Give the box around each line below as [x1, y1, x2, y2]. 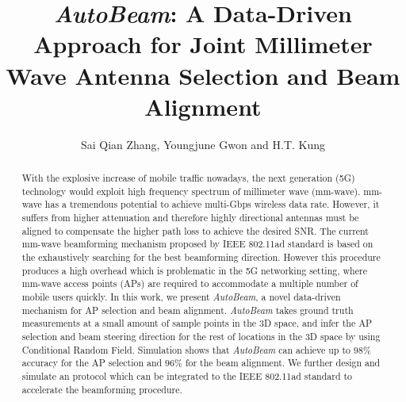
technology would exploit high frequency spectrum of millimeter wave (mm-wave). [21, 184, 361, 197]
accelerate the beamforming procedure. [21, 382, 182, 396]
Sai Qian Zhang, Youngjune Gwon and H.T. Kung [80, 136, 326, 152]
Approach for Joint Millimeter [33, 28, 373, 60]
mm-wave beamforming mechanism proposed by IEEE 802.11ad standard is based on [21, 237, 373, 251]
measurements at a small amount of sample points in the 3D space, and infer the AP [21, 316, 373, 330]
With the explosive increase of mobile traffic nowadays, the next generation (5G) [21, 171, 355, 185]
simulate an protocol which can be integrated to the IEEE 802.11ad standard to [21, 369, 353, 382]
